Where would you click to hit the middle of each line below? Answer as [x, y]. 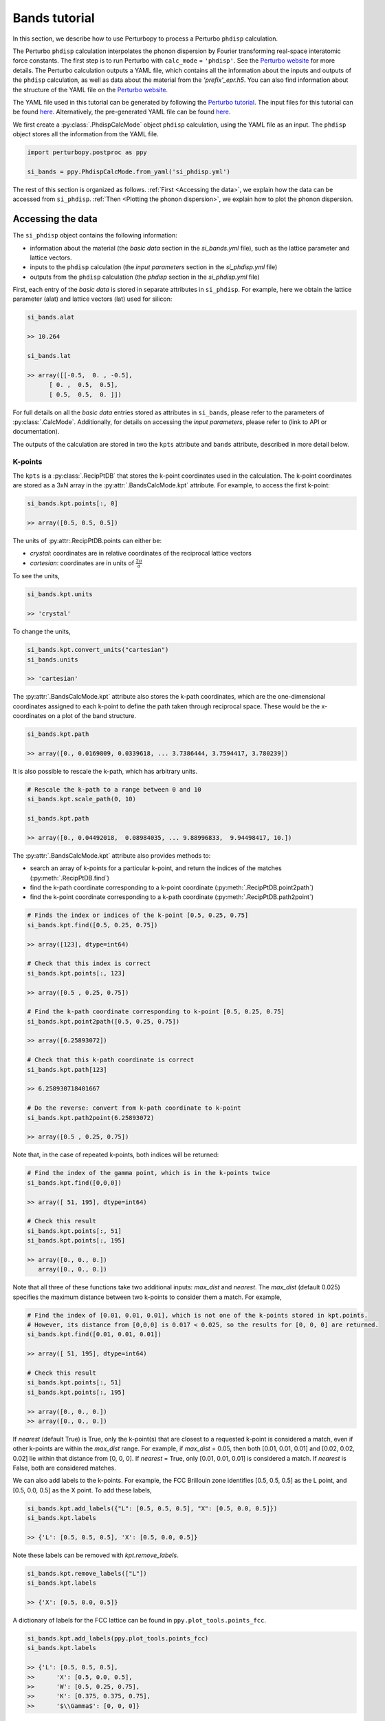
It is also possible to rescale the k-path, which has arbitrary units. [105, 771]
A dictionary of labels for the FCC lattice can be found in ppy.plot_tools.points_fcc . [139, 1620]
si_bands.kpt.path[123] [67, 1069]
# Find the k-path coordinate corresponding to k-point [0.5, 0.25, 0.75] [156, 1012]
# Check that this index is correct [89, 963]
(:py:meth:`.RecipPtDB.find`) [69, 878]
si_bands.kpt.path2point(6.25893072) [91, 1118]
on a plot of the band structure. [92, 716]
